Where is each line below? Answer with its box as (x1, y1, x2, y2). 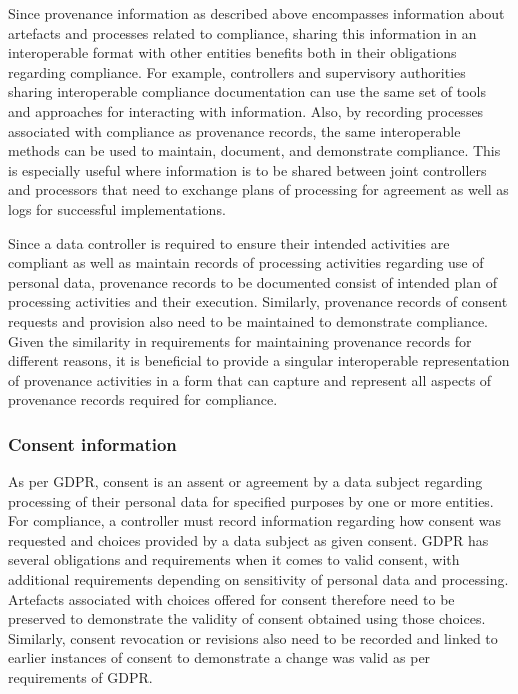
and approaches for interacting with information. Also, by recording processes (8, 100, 484, 121)
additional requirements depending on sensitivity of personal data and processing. (8, 569, 509, 590)
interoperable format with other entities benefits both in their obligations (8, 42, 457, 63)
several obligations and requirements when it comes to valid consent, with (8, 549, 460, 570)
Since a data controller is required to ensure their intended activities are (8, 232, 450, 253)
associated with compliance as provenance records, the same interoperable (8, 120, 461, 141)
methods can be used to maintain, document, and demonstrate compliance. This (8, 140, 501, 161)
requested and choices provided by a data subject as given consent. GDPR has (8, 529, 489, 550)
